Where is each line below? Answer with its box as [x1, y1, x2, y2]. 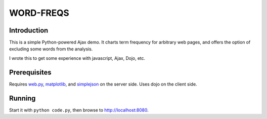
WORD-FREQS [9, 7, 69, 18]
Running [9, 94, 36, 102]
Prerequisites [9, 68, 51, 77]
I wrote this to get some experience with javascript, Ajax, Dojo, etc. [9, 55, 145, 61]
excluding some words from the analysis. [9, 46, 93, 52]
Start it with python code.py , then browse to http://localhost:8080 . [9, 107, 149, 113]
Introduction [9, 26, 48, 35]
